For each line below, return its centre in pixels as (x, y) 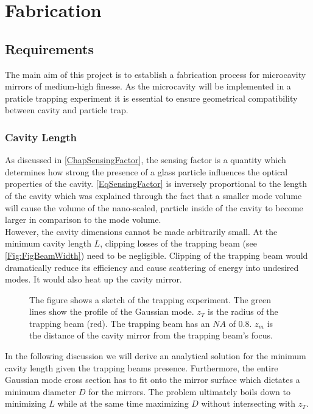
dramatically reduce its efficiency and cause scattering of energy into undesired (152, 267)
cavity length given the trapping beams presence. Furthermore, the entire (142, 367)
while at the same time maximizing (123, 403)
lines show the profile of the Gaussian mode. (112, 311)
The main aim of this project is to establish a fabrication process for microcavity (156, 74)
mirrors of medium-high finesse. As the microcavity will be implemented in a (148, 86)
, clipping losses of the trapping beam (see (178, 243)
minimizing (26, 403)
